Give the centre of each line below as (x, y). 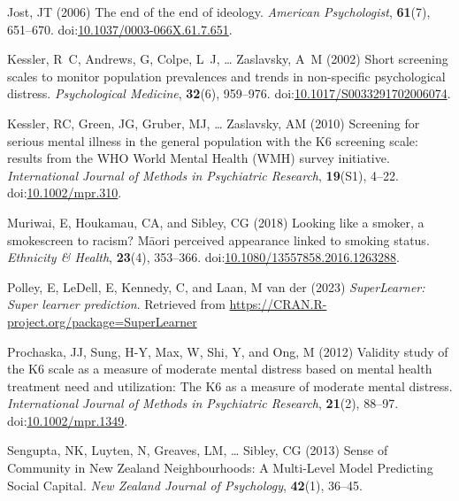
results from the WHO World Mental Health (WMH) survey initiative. (199, 158)
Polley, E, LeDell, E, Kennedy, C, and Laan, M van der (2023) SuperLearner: (216, 286)
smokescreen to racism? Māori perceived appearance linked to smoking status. (218, 239)
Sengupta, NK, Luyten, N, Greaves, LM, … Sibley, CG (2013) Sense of (198, 450)
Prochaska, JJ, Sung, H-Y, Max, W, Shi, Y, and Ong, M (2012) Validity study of (228, 351)
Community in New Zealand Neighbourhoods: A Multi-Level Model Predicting (220, 468)
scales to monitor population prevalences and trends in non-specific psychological (226, 76)
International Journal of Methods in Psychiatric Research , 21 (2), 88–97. (203, 403)
